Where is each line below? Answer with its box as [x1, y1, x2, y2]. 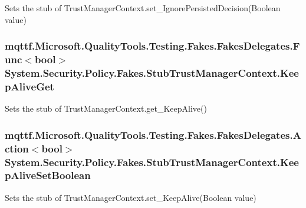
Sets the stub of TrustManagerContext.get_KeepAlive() [5, 102, 207, 115]
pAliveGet [5, 79, 54, 93]
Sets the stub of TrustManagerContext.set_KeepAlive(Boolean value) [5, 191, 256, 203]
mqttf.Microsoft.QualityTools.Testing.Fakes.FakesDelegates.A [5, 127, 301, 142]
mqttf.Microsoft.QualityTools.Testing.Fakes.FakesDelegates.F [5, 38, 300, 53]
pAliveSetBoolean [5, 168, 91, 183]
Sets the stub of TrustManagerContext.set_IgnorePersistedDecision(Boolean [5, 2, 281, 14]
